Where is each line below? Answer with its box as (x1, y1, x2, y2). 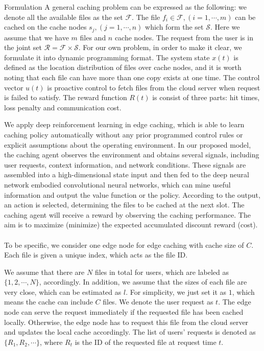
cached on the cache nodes (4, 21, 87, 32)
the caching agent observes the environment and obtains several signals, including (4, 149, 259, 160)
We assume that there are (4, 266, 85, 277)
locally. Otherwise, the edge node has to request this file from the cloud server (4, 316, 249, 327)
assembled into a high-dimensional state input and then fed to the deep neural (4, 169, 249, 180)
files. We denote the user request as (103, 296, 213, 307)
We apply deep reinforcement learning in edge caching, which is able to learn (4, 119, 245, 130)
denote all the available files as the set (4, 11, 123, 22)
